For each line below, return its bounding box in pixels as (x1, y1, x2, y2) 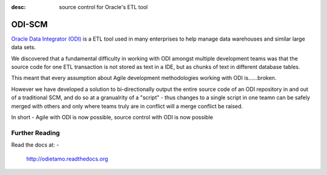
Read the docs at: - (11, 141, 59, 148)
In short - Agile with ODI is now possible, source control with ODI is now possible (11, 114, 213, 121)
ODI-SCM (11, 19, 48, 30)
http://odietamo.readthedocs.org (26, 155, 108, 162)
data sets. (11, 44, 36, 51)
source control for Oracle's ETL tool (59, 4, 148, 10)
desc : (11, 4, 26, 10)
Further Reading (11, 128, 60, 137)
